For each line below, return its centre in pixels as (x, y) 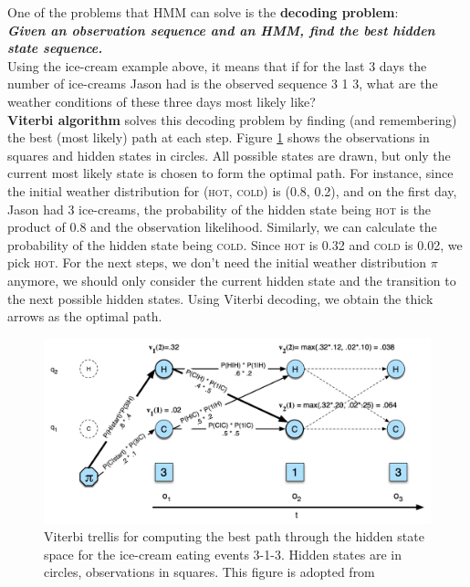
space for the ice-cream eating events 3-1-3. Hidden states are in (223, 554)
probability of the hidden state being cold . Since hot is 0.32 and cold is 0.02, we (235, 244)
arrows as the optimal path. (85, 316)
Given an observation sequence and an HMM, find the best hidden (221, 30)
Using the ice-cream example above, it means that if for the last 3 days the (217, 65)
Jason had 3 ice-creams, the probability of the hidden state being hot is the (219, 209)
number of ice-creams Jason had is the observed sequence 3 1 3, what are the (223, 84)
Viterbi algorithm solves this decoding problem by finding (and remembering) (232, 119)
